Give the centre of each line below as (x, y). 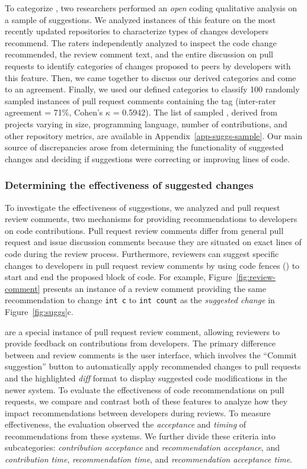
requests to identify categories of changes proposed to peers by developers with (148, 65)
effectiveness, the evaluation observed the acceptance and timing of (126, 424)
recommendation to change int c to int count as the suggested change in (140, 300)
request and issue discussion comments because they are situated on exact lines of (153, 242)
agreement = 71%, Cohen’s (54, 112)
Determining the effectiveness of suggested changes (129, 185)
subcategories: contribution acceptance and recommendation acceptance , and (142, 447)
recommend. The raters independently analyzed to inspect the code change (141, 42)
